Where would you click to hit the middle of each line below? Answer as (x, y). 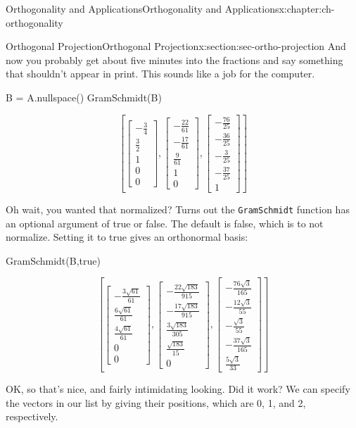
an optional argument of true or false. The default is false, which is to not (165, 223)
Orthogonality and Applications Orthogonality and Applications (142, 8)
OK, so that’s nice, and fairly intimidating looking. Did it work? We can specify (178, 389)
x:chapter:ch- (307, 8)
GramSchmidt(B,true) (53, 260)
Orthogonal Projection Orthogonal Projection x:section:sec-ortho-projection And (176, 46)
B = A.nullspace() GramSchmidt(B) (84, 97)
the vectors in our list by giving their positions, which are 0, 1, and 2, (156, 402)
